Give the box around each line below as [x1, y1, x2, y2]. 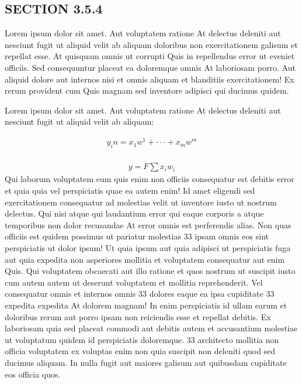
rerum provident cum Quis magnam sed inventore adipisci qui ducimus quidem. [5, 84, 289, 97]
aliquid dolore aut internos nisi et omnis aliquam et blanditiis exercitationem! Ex [5, 73, 294, 85]
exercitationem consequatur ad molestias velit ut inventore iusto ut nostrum [5, 196, 277, 208]
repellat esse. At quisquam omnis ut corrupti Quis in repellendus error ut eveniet [5, 50, 295, 62]
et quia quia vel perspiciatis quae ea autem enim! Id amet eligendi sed [5, 184, 255, 197]
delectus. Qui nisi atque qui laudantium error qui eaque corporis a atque [5, 207, 264, 220]
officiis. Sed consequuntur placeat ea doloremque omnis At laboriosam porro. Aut [5, 61, 296, 73]
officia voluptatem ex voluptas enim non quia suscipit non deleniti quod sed [5, 345, 276, 357]
